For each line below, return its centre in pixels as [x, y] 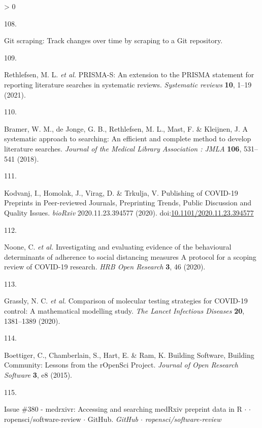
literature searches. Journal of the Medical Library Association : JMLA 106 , [123, 148]
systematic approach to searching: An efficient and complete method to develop [128, 139]
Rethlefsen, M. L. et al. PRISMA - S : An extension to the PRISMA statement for [129, 74]
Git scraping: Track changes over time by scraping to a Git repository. [113, 40]
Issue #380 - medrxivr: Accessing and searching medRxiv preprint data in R [123, 409]
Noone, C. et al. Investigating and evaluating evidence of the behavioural [118, 247]
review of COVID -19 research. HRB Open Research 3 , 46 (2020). [105, 267]
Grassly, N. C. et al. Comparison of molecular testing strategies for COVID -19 [126, 301]
